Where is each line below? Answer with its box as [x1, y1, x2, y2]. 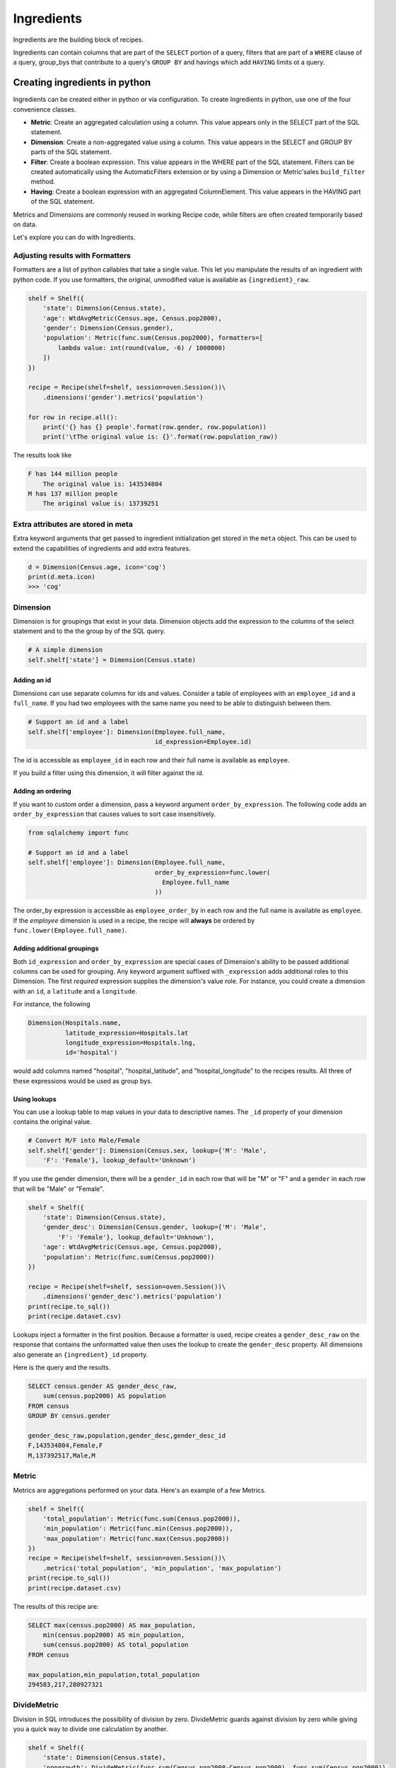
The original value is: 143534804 [42, 479, 163, 488]
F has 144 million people [28, 470, 118, 478]
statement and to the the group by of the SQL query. [13, 627, 165, 636]
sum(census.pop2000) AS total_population [42, 1641, 189, 1649]
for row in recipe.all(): [28, 413, 118, 421]
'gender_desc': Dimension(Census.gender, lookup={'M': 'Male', [42, 1223, 267, 1231]
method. [30, 178, 56, 186]
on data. [13, 220, 37, 228]
